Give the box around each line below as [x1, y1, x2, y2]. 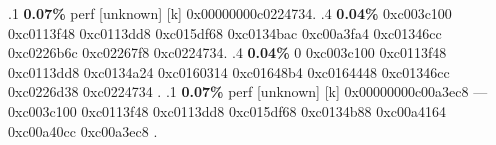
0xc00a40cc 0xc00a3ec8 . [8, 120, 158, 141]
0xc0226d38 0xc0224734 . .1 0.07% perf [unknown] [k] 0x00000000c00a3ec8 [8, 81, 469, 102]
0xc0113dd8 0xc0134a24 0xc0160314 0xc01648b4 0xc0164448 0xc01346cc [8, 61, 450, 82]
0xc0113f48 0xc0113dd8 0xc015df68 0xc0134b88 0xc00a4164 [81, 100, 446, 121]
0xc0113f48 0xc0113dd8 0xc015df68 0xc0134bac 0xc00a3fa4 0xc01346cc [8, 22, 442, 43]
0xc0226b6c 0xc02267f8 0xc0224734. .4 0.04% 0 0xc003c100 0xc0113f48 [8, 42, 447, 63]
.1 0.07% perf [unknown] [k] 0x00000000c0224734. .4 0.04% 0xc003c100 [8, 3, 452, 23]
